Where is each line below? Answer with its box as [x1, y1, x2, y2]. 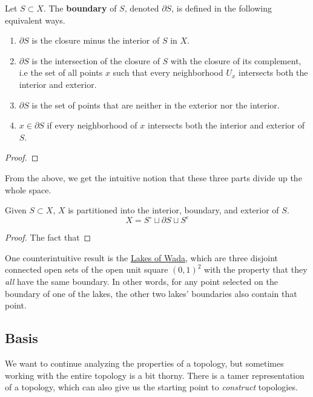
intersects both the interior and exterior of [148, 119, 305, 132]
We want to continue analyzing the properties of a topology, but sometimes [5, 356, 284, 369]
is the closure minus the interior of [31, 34, 160, 47]
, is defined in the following [171, 2, 272, 14]
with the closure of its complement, [170, 54, 301, 67]
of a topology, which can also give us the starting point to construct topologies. [5, 381, 298, 393]
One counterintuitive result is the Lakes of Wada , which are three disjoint [5, 251, 278, 264]
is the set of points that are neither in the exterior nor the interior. [31, 98, 280, 111]
